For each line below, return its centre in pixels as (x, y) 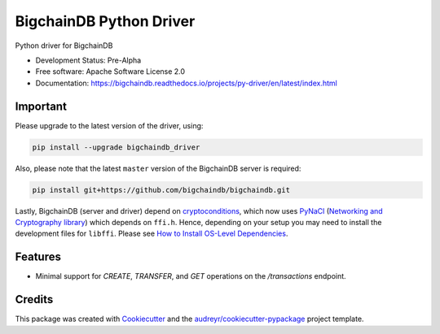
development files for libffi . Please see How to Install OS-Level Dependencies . (152, 234)
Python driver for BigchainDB (64, 46)
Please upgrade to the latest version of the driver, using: (109, 125)
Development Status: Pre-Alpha (88, 60)
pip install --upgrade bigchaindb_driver (116, 147)
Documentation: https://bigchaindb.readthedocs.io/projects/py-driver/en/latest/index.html (186, 83)
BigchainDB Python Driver (105, 21)
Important (41, 106)
